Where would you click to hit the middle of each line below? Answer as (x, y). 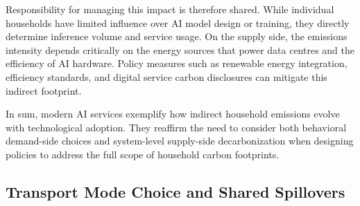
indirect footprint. (44, 90)
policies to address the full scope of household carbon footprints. (143, 154)
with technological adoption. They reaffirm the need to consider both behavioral (176, 127)
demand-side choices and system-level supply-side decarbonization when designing (180, 141)
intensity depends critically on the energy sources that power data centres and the (180, 49)
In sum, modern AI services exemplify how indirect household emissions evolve (173, 114)
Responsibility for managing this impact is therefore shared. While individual (170, 9)
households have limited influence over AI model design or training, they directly (178, 22)
